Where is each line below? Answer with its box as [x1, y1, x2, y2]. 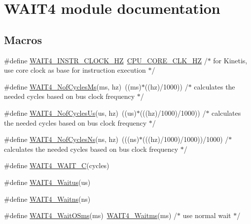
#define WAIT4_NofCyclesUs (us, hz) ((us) [4, 107, 137, 118]
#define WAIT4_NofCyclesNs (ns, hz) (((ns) [4, 134, 140, 144]
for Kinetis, [213, 55, 248, 65]
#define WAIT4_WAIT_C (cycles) [4, 160, 109, 171]
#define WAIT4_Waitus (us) [4, 177, 91, 187]
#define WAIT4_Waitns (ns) [4, 193, 91, 204]
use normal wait [182, 210, 231, 221]
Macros [4, 32, 42, 47]
